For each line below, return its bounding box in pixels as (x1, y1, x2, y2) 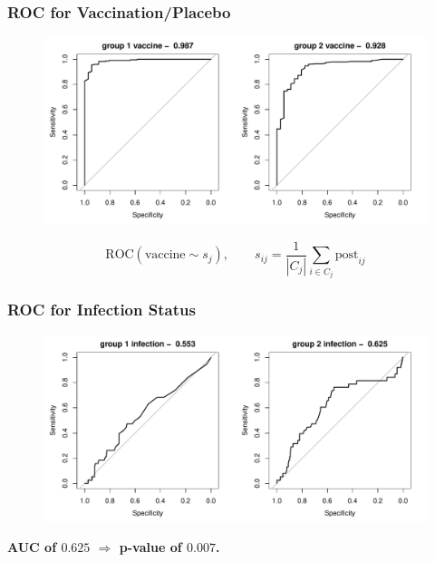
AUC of (7, 538, 57, 557)
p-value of (119, 538, 182, 557)
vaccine (144, 248, 186, 262)
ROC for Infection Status (7, 298, 196, 321)
